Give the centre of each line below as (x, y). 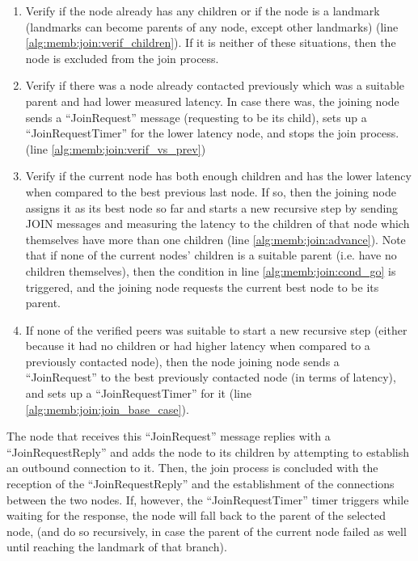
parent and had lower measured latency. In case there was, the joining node (212, 101)
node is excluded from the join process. (122, 58)
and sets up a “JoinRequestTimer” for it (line (138, 393)
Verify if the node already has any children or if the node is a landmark (203, 11)
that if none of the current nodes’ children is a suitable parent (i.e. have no (211, 255)
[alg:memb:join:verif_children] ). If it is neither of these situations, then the (211, 42)
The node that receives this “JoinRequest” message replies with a (169, 436)
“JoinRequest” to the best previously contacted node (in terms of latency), (211, 377)
